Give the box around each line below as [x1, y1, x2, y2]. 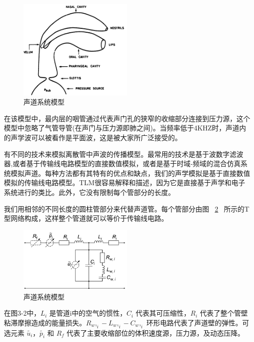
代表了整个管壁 [200, 308, 248, 318]
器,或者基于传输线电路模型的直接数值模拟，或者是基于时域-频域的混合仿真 [4, 158, 241, 169]
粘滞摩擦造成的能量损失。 [4, 317, 86, 327]
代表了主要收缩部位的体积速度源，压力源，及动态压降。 [66, 327, 245, 338]
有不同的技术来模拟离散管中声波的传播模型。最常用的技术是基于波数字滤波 [4, 149, 243, 159]
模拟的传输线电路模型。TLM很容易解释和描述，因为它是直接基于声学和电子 [4, 177, 245, 188]
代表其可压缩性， [135, 308, 190, 318]
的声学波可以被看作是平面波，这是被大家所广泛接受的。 [4, 132, 182, 142]
